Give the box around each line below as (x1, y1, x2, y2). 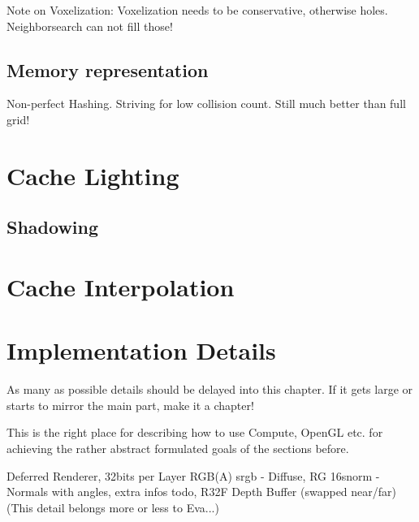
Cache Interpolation (6, 270, 235, 303)
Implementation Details (6, 334, 276, 367)
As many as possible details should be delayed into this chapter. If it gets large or (6, 381, 413, 398)
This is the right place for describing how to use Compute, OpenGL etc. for (6, 424, 383, 441)
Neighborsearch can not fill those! (6, 17, 173, 34)
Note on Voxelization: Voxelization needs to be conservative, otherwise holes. (6, 2, 388, 18)
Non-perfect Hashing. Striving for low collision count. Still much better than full (6, 95, 406, 112)
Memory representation (6, 57, 209, 82)
